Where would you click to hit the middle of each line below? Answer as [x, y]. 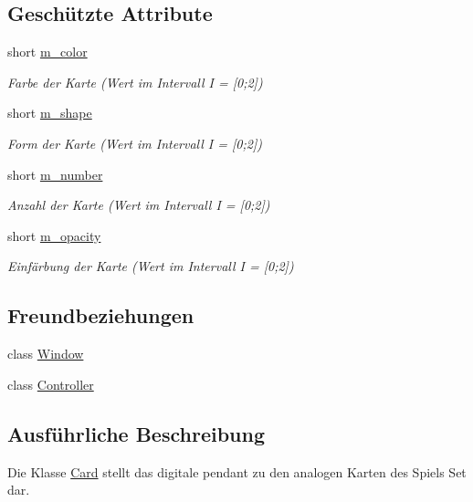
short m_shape [50, 113]
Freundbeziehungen [101, 315]
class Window [46, 354]
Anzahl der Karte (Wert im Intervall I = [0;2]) [139, 205]
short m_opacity [54, 235]
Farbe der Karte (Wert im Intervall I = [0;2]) [135, 82]
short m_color [47, 52]
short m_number [55, 174]
